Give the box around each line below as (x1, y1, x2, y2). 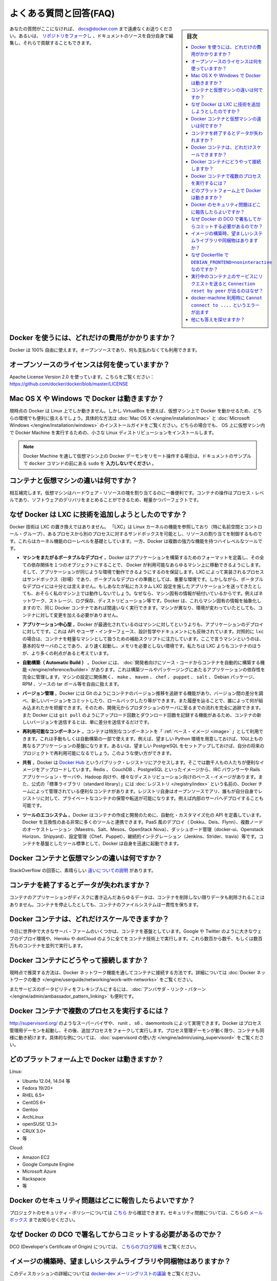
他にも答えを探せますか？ (191, 316, 245, 322)
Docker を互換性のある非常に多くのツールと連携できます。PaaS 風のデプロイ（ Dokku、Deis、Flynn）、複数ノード (22, 819, 263, 825)
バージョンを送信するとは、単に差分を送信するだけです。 (31, 719, 152, 725)
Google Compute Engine (22, 1161, 74, 1167)
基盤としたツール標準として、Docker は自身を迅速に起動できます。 (40, 840, 182, 846)
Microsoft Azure (22, 1168, 56, 1174)
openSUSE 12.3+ (22, 1121, 58, 1127)
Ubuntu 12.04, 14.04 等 (22, 1078, 71, 1084)
